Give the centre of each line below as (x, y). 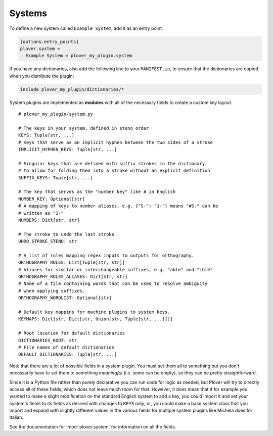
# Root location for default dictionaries (72, 333)
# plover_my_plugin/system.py (56, 114)
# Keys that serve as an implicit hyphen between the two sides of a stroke (116, 142)
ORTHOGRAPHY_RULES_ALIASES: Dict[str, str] (73, 277)
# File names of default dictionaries (66, 347)
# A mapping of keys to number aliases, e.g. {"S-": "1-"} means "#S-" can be (118, 206)
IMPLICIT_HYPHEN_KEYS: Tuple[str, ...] (68, 149)
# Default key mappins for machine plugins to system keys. (94, 312)
